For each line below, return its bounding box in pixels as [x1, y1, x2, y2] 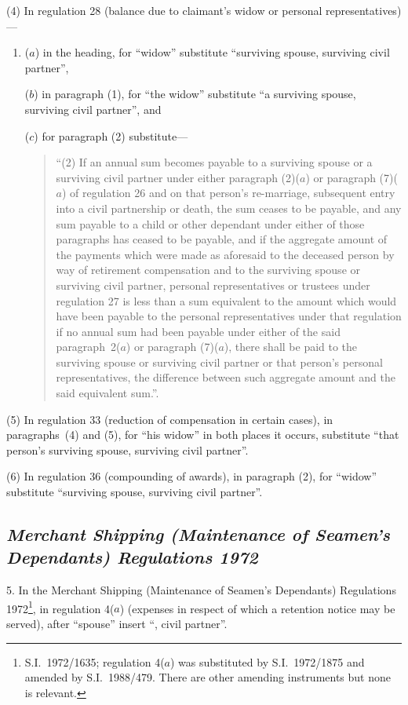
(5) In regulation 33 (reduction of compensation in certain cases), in [6, 411, 333, 427]
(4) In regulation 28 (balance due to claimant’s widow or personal [6, 2, 322, 18]
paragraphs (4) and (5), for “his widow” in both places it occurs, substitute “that [6, 426, 399, 443]
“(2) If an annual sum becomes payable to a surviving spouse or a [56, 154, 373, 170]
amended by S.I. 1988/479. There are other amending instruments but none [24, 669, 392, 685]
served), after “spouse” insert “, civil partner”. [6, 616, 228, 632]
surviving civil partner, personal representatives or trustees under [56, 276, 370, 293]
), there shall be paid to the [224, 338, 358, 355]
